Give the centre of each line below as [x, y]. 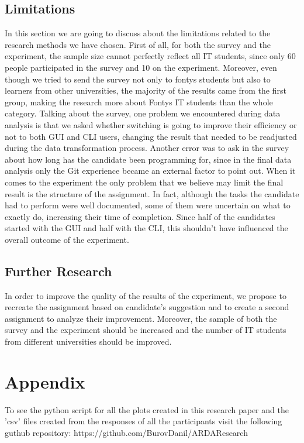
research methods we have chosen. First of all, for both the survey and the [138, 44]
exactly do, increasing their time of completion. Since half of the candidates [140, 216]
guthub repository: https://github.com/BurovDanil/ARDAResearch [126, 432]
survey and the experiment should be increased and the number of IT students [146, 330]
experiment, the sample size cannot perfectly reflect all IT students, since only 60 [150, 56]
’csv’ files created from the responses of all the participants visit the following [144, 421]
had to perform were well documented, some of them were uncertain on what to [148, 205]
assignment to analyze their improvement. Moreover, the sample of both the [141, 318]
